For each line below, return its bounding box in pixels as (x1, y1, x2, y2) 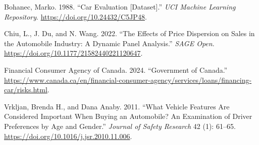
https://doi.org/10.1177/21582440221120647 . (4, 48, 143, 58)
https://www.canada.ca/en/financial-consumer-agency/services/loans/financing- (4, 74, 252, 85)
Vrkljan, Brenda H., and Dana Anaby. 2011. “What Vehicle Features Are (4, 101, 230, 111)
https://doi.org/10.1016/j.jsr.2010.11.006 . (4, 130, 132, 141)
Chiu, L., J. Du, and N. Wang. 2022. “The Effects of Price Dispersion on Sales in (4, 28, 255, 39)
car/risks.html (4, 84, 47, 95)
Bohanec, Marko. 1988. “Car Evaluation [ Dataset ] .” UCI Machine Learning (4, 2, 236, 12)
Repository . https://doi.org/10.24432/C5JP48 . (4, 11, 147, 22)
